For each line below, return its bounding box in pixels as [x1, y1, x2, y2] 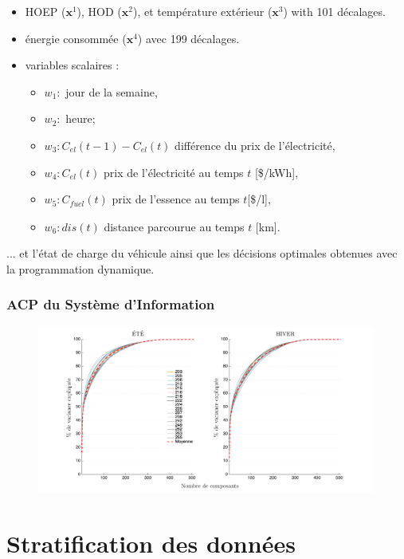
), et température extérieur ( [132, 3, 273, 19]
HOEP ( [25, 3, 66, 19]
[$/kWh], [254, 163, 299, 180]
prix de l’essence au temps [112, 191, 240, 207]
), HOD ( [76, 3, 122, 19]
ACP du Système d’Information [6, 294, 215, 314]
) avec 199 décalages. [137, 30, 240, 46]
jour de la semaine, [65, 83, 158, 100]
